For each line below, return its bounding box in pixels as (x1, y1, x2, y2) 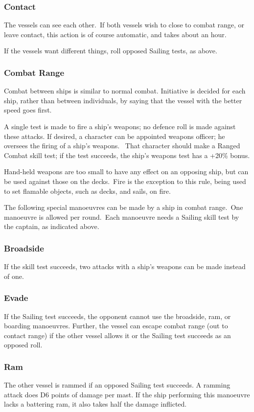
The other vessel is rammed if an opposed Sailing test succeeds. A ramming (4, 380, 231, 390)
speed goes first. (4, 105, 52, 115)
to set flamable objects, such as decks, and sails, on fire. (4, 185, 171, 196)
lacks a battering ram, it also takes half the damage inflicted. (4, 399, 187, 409)
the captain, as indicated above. (4, 221, 99, 231)
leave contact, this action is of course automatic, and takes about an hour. (4, 29, 227, 39)
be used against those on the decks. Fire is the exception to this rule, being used (4, 176, 246, 186)
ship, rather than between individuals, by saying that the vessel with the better (4, 95, 242, 105)
